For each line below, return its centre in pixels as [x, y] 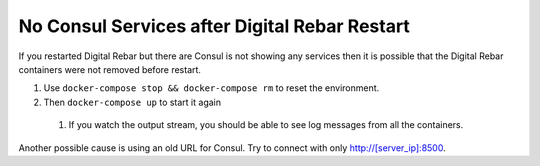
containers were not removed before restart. [110, 69]
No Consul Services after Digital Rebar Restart [214, 26]
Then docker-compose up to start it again [132, 102]
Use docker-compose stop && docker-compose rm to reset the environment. [211, 88]
